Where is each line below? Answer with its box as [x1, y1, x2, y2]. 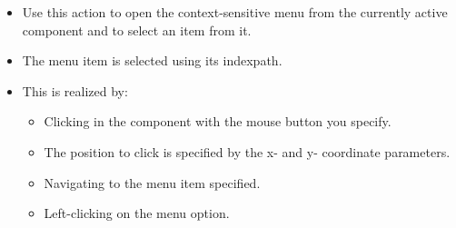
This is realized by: [22, 81, 128, 100]
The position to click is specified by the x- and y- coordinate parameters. [44, 142, 451, 161]
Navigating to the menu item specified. [44, 173, 261, 192]
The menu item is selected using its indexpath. [22, 51, 283, 70]
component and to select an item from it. [22, 20, 252, 39]
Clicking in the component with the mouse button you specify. [44, 112, 392, 131]
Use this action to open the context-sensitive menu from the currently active [22, 3, 448, 21]
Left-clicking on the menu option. [44, 203, 230, 223]
